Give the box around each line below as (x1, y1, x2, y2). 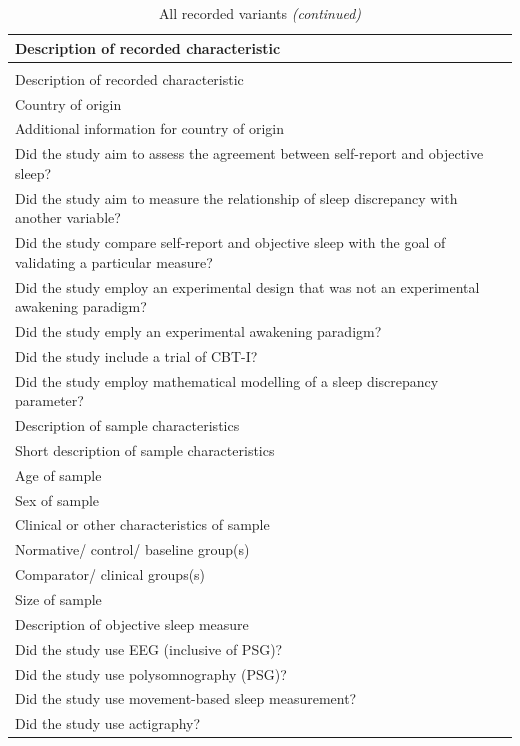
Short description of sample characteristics (15, 439, 275, 460)
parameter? (15, 390, 84, 411)
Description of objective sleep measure (15, 613, 249, 634)
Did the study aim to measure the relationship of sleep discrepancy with (15, 187, 458, 208)
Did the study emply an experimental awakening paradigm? (15, 320, 382, 341)
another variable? (15, 207, 121, 228)
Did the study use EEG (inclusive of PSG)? (15, 638, 283, 659)
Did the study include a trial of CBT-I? (15, 345, 258, 366)
